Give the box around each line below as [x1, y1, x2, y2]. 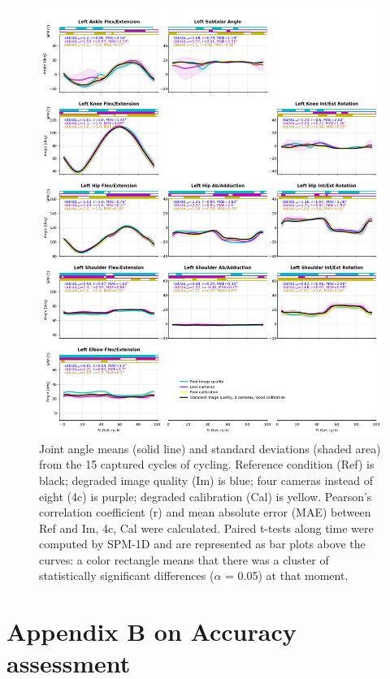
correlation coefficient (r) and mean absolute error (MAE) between [39, 504, 371, 521]
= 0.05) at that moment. [225, 567, 349, 584]
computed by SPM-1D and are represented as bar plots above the [39, 535, 366, 552]
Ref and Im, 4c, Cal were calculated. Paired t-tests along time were [39, 519, 374, 536]
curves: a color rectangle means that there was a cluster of [39, 551, 329, 568]
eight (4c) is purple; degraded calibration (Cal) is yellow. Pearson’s [39, 487, 372, 504]
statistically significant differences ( [39, 567, 214, 584]
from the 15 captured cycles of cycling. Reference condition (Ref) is [39, 456, 375, 473]
